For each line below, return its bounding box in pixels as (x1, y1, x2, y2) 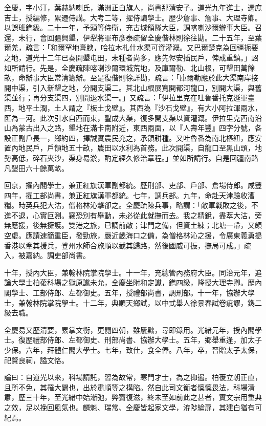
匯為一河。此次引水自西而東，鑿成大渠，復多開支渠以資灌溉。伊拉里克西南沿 (4, 112, 262, 123)
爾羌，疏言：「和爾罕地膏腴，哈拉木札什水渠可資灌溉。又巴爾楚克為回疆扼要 (4, 42, 258, 53)
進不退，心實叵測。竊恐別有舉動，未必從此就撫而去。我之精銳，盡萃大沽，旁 (4, 209, 262, 220)
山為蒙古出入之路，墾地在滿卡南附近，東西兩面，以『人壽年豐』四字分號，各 (4, 122, 262, 133)
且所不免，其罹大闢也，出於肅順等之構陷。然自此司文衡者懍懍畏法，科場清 (4, 381, 255, 392)
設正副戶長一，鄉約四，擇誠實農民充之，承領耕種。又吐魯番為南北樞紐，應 (4, 132, 255, 143)
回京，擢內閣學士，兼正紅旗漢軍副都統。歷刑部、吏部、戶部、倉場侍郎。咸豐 (4, 180, 262, 190)
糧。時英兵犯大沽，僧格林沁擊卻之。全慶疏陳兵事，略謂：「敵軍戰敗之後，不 (4, 200, 258, 210)
